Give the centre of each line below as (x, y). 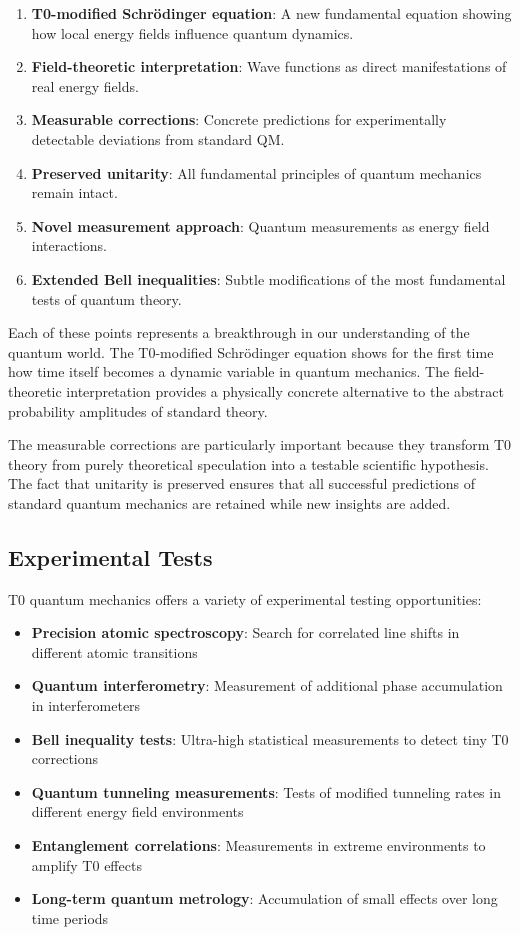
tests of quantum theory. (106, 298)
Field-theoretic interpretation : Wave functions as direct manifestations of (269, 66)
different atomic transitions (114, 651)
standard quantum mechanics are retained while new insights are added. (229, 502)
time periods (70, 917)
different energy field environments (137, 811)
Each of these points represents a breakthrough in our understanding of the (239, 332)
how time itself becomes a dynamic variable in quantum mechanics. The (229, 371)
